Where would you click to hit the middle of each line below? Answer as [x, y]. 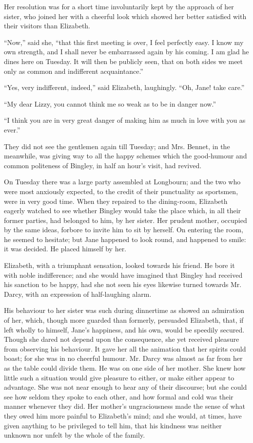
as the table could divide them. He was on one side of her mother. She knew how [125, 368]
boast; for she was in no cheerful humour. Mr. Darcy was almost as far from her [123, 358]
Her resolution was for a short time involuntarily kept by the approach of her [119, 6]
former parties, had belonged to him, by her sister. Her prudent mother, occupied [126, 220]
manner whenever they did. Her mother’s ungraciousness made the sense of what [125, 406]
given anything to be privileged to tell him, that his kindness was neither [113, 425]
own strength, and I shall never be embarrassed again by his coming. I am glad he [126, 52]
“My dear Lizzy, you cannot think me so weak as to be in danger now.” [110, 103]
